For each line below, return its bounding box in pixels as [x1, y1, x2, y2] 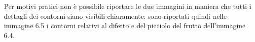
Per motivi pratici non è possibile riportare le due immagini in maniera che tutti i [4, 1, 252, 11]
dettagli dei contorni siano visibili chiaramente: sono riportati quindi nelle [4, 10, 227, 21]
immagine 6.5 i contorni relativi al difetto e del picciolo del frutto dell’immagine [4, 20, 246, 31]
